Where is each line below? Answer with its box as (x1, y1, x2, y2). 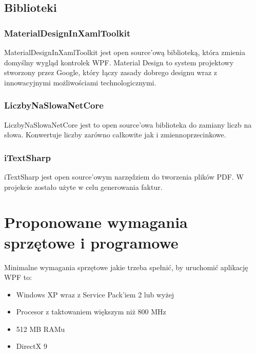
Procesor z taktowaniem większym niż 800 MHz (16, 306, 166, 317)
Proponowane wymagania (4, 211, 188, 233)
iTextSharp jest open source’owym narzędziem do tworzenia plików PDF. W (4, 171, 244, 182)
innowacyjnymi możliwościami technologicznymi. (4, 77, 156, 87)
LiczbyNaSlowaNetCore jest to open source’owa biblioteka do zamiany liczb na (4, 119, 252, 130)
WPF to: (4, 272, 32, 283)
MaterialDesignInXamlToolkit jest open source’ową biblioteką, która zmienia (4, 47, 245, 57)
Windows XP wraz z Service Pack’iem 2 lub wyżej (16, 289, 174, 299)
